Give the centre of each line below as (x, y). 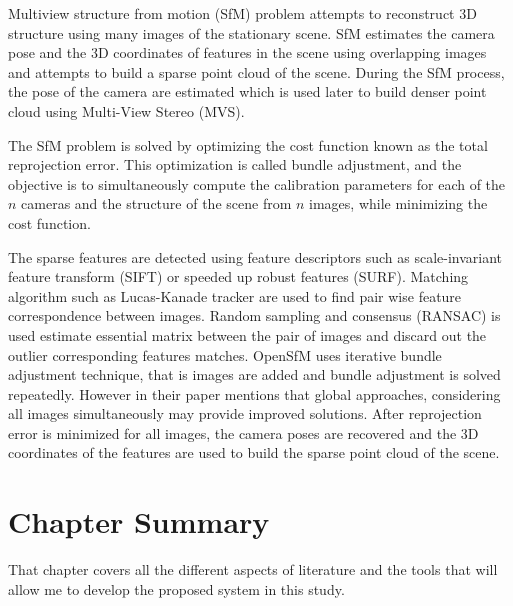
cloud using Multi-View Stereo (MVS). (126, 110)
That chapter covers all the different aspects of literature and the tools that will (253, 569)
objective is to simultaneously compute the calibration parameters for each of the (257, 183)
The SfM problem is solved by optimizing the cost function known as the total (248, 144)
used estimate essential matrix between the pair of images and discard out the (247, 334)
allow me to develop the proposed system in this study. (176, 588)
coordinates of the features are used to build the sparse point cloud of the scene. (254, 452)
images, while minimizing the (398, 203)
